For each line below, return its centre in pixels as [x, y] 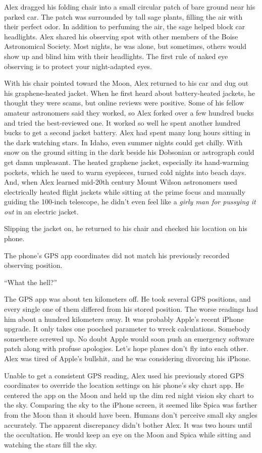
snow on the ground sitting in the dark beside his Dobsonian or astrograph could [129, 152]
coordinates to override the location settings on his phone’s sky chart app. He [124, 385]
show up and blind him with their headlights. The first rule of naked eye [116, 56]
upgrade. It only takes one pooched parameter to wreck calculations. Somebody [127, 329]
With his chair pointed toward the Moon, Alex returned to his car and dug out [126, 83]
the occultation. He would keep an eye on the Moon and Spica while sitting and [127, 435]
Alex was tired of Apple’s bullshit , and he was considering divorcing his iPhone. [127, 358]
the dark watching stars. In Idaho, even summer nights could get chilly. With [123, 142]
